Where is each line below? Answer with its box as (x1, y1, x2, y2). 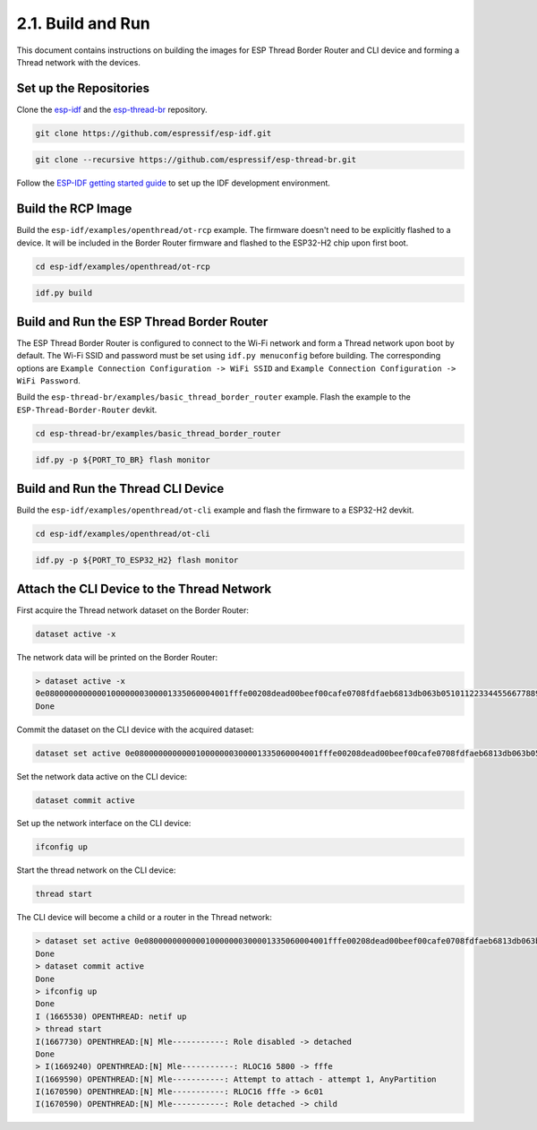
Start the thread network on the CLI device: (16, 865, 176, 876)
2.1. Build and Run (16, 13, 151, 33)
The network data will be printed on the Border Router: (16, 651, 218, 662)
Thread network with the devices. (16, 56, 141, 67)
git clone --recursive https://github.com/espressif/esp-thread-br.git (35, 155, 357, 165)
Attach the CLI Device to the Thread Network (16, 581, 272, 596)
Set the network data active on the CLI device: (16, 771, 188, 781)
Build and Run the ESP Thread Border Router (16, 314, 268, 329)
